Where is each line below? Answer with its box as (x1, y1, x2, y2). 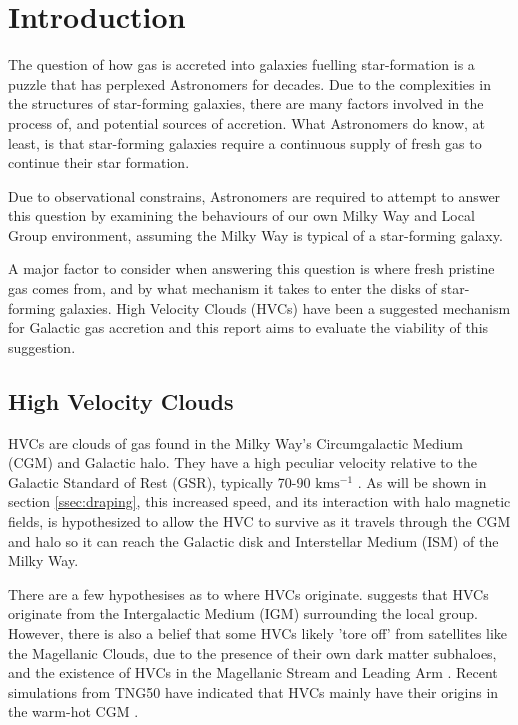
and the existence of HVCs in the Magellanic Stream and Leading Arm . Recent (8, 662, 498, 683)
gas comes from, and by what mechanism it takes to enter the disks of (8, 278, 437, 299)
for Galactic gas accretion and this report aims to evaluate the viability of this (8, 317, 489, 338)
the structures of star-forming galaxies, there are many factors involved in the (8, 93, 484, 114)
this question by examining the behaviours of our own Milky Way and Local (8, 205, 475, 226)
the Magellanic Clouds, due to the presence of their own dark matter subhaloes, (8, 642, 497, 663)
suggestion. (8, 336, 76, 357)
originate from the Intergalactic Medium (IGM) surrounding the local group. (8, 603, 478, 624)
